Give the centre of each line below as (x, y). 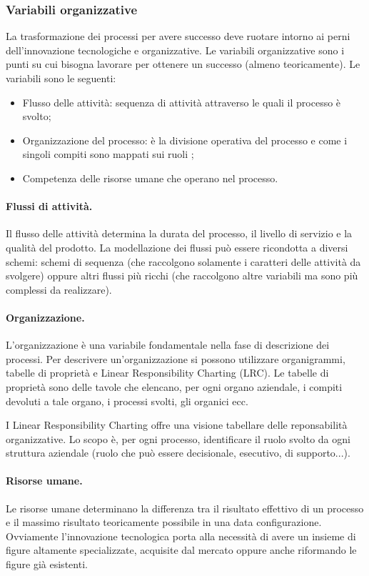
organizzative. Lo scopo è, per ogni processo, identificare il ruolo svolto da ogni (178, 438)
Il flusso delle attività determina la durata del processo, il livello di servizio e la (179, 233)
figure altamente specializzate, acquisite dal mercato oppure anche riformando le (181, 550)
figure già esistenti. (47, 564)
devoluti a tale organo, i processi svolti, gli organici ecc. (127, 401)
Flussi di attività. (49, 206)
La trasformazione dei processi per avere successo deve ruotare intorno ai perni (178, 36)
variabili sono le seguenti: (61, 78)
